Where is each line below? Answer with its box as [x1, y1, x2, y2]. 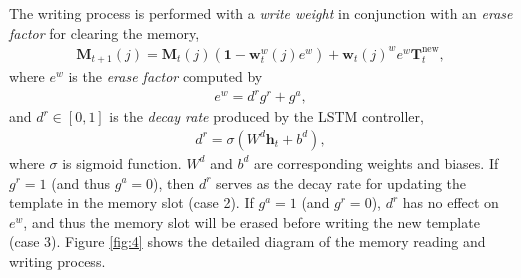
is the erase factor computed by [68, 66, 263, 87]
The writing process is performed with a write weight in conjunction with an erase [9, 3, 513, 23]
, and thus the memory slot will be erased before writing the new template [23, 211, 480, 232]
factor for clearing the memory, [9, 22, 200, 43]
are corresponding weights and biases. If [253, 152, 499, 173]
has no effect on [402, 192, 499, 213]
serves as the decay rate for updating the [216, 172, 467, 193]
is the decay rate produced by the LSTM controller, [109, 106, 424, 127]
